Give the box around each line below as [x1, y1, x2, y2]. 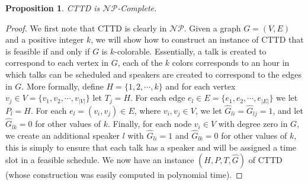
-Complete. [117, 2, 157, 14]
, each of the [117, 56, 163, 69]
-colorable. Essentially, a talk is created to [114, 44, 267, 57]
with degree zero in [218, 117, 288, 130]
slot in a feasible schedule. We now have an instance [5, 154, 194, 166]
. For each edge [130, 91, 185, 104]
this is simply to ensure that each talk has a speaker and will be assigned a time [5, 141, 297, 153]
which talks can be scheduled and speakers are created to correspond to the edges [5, 68, 301, 80]
